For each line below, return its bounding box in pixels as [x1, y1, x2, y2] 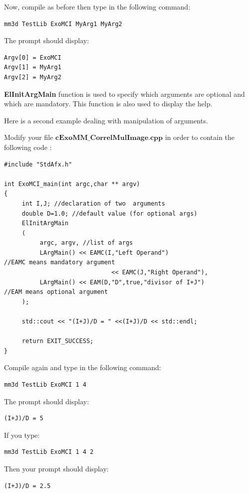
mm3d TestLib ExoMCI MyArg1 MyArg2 [4, 20, 122, 28]
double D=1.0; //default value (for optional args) [21, 210, 197, 217]
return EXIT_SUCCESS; [21, 338, 93, 345]
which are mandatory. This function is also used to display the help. [4, 98, 212, 109]
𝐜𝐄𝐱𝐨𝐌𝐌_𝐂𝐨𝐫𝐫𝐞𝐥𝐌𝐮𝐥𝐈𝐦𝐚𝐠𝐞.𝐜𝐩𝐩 [55, 134, 163, 142]
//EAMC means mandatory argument [4, 259, 115, 266]
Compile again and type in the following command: [4, 362, 161, 373]
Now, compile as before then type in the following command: [4, 2, 190, 12]
